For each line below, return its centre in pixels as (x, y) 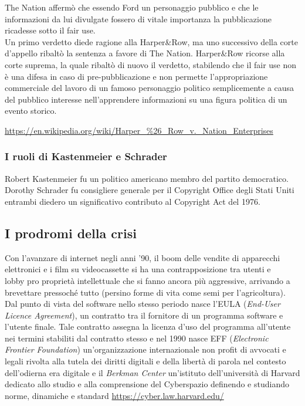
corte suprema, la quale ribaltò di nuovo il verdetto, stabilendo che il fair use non (151, 64)
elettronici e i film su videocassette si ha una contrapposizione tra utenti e (138, 269)
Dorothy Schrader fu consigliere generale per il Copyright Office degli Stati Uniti (150, 190)
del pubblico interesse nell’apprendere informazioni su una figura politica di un (146, 99)
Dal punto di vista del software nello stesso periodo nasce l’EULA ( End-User (143, 304)
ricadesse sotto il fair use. (50, 30)
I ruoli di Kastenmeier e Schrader (86, 156)
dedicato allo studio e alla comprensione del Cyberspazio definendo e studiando (147, 384)
